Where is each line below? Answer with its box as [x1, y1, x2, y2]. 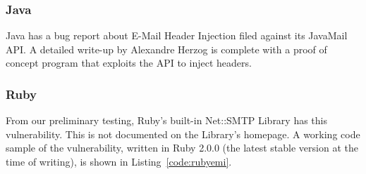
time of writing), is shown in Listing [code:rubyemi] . [6, 154, 232, 168]
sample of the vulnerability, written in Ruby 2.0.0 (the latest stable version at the [6, 140, 358, 155]
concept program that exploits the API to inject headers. [6, 55, 252, 70]
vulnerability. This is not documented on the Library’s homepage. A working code [6, 126, 360, 141]
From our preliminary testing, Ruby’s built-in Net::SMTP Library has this [6, 113, 328, 128]
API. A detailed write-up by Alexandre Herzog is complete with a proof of [6, 41, 327, 56]
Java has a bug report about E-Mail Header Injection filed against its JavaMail [6, 28, 348, 43]
